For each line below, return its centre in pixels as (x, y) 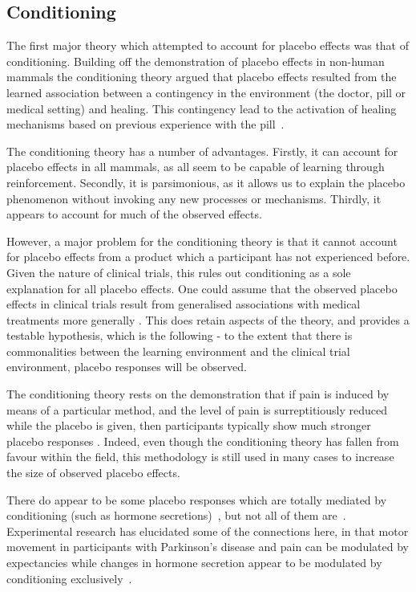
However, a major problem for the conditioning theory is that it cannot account (202, 241)
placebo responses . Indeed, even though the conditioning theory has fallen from (203, 441)
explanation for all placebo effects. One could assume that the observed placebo (202, 288)
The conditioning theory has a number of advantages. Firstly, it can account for (202, 151)
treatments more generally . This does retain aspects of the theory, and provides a (208, 319)
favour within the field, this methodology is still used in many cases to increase (200, 457)
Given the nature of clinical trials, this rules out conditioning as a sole (179, 272)
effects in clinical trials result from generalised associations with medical (184, 304)
